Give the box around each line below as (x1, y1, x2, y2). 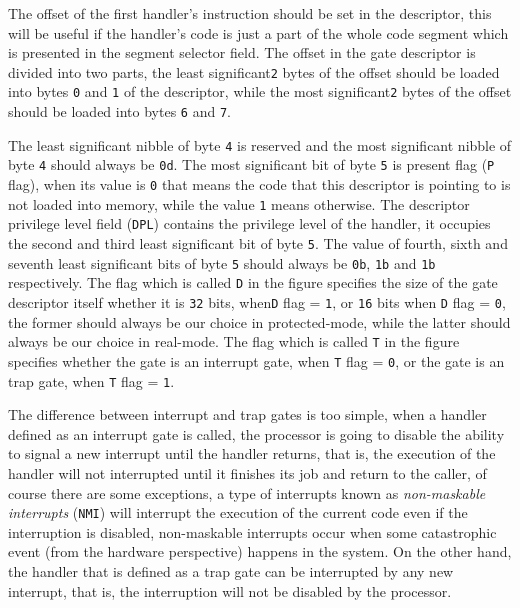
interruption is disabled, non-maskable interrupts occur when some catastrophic (8, 521, 497, 542)
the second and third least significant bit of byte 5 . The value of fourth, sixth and (8, 233, 508, 254)
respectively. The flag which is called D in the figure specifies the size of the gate (8, 272, 498, 293)
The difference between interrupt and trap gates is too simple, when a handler (8, 404, 487, 425)
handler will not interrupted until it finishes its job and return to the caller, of (8, 463, 487, 483)
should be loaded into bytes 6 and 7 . (8, 101, 231, 122)
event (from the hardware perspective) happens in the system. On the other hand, (8, 541, 512, 562)
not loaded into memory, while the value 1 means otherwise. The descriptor (8, 193, 470, 214)
